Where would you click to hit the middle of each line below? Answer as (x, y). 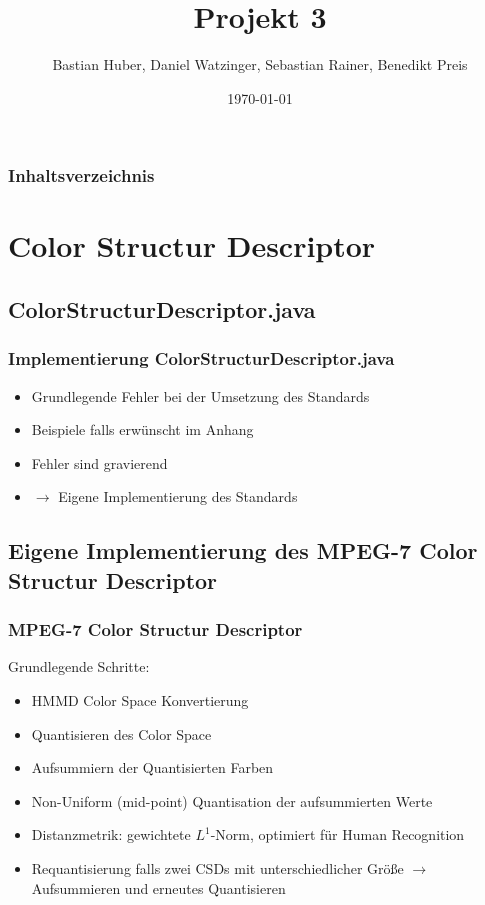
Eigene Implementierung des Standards (178, 496)
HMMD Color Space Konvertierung (140, 699)
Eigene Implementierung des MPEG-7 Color (243, 550)
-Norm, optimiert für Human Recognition (337, 834)
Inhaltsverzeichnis (81, 175)
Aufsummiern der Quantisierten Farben (152, 767)
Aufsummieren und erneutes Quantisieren (158, 887)
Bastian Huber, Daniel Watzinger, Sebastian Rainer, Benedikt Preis (260, 64)
